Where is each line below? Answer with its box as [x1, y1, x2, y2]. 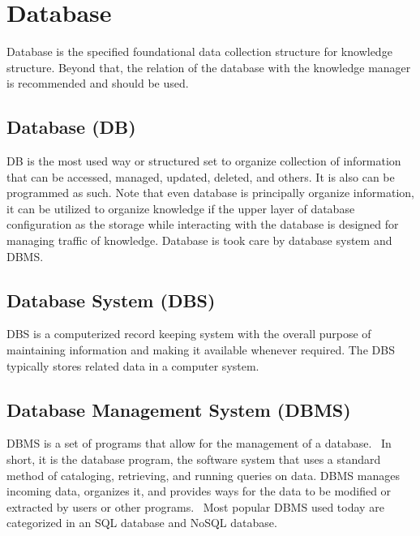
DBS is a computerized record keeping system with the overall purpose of [6, 325, 371, 342]
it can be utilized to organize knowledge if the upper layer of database [6, 199, 355, 217]
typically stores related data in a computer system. [6, 357, 259, 374]
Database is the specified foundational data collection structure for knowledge [6, 43, 392, 60]
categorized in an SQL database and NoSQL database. [6, 514, 277, 531]
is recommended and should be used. [6, 75, 189, 92]
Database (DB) [6, 114, 136, 139]
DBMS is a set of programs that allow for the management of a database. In [6, 435, 392, 452]
